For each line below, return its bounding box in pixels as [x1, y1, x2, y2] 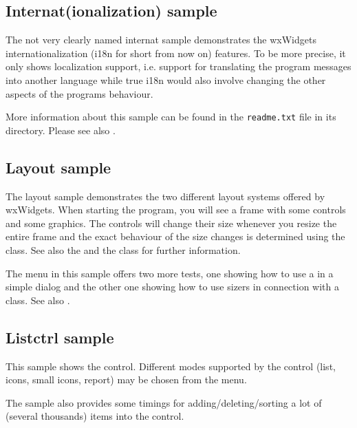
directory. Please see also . [6, 122, 116, 137]
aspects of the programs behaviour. [6, 86, 153, 100]
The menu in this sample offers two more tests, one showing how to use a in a [6, 266, 334, 280]
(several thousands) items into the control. [6, 409, 184, 423]
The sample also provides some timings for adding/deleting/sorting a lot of [6, 395, 322, 409]
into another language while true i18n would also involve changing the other [6, 72, 326, 87]
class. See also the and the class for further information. [6, 243, 241, 257]
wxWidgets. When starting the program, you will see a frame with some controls [6, 202, 346, 217]
